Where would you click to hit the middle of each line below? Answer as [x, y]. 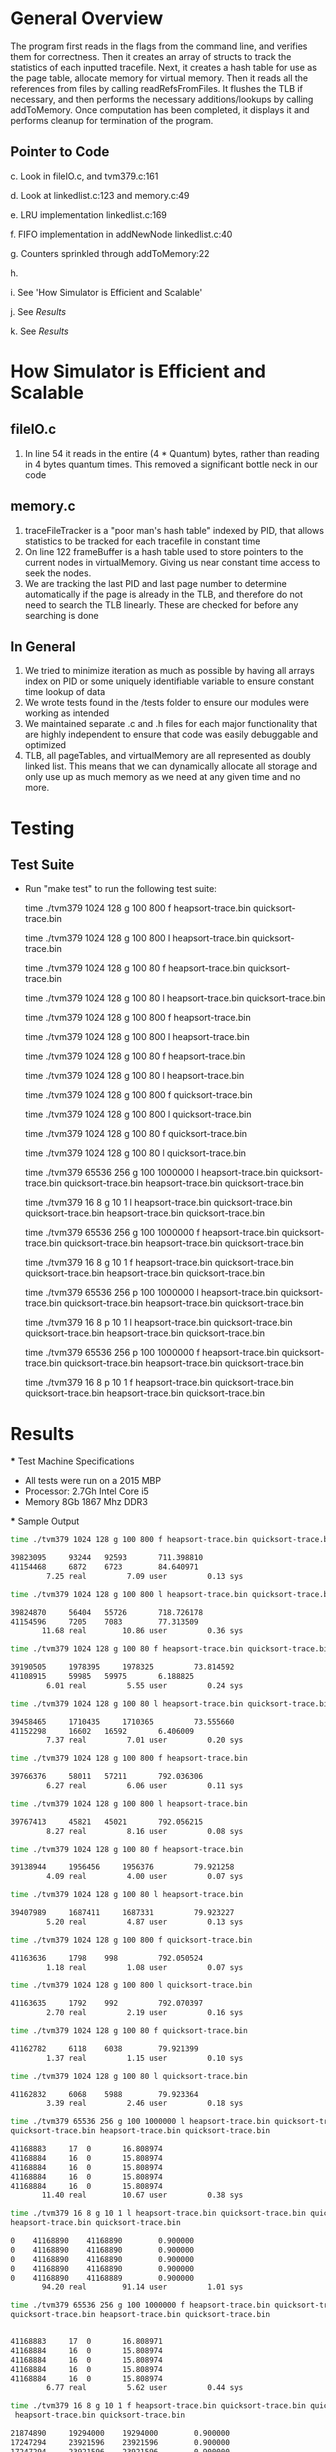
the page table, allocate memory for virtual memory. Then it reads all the [159, 78]
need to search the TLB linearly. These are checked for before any [161, 604]
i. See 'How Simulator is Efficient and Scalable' [106, 292]
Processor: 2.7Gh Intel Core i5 [87, 1491]
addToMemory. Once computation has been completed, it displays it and [160, 109]
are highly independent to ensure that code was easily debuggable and [171, 734]
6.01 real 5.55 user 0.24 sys [145, 1685]
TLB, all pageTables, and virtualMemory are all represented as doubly [168, 756]
